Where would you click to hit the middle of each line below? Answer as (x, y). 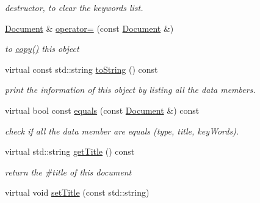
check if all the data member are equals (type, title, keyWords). (122, 131)
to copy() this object (42, 49)
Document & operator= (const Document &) (89, 28)
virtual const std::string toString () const (81, 69)
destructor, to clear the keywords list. (74, 7)
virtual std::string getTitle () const (70, 151)
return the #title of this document (68, 172)
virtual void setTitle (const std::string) (77, 192)
